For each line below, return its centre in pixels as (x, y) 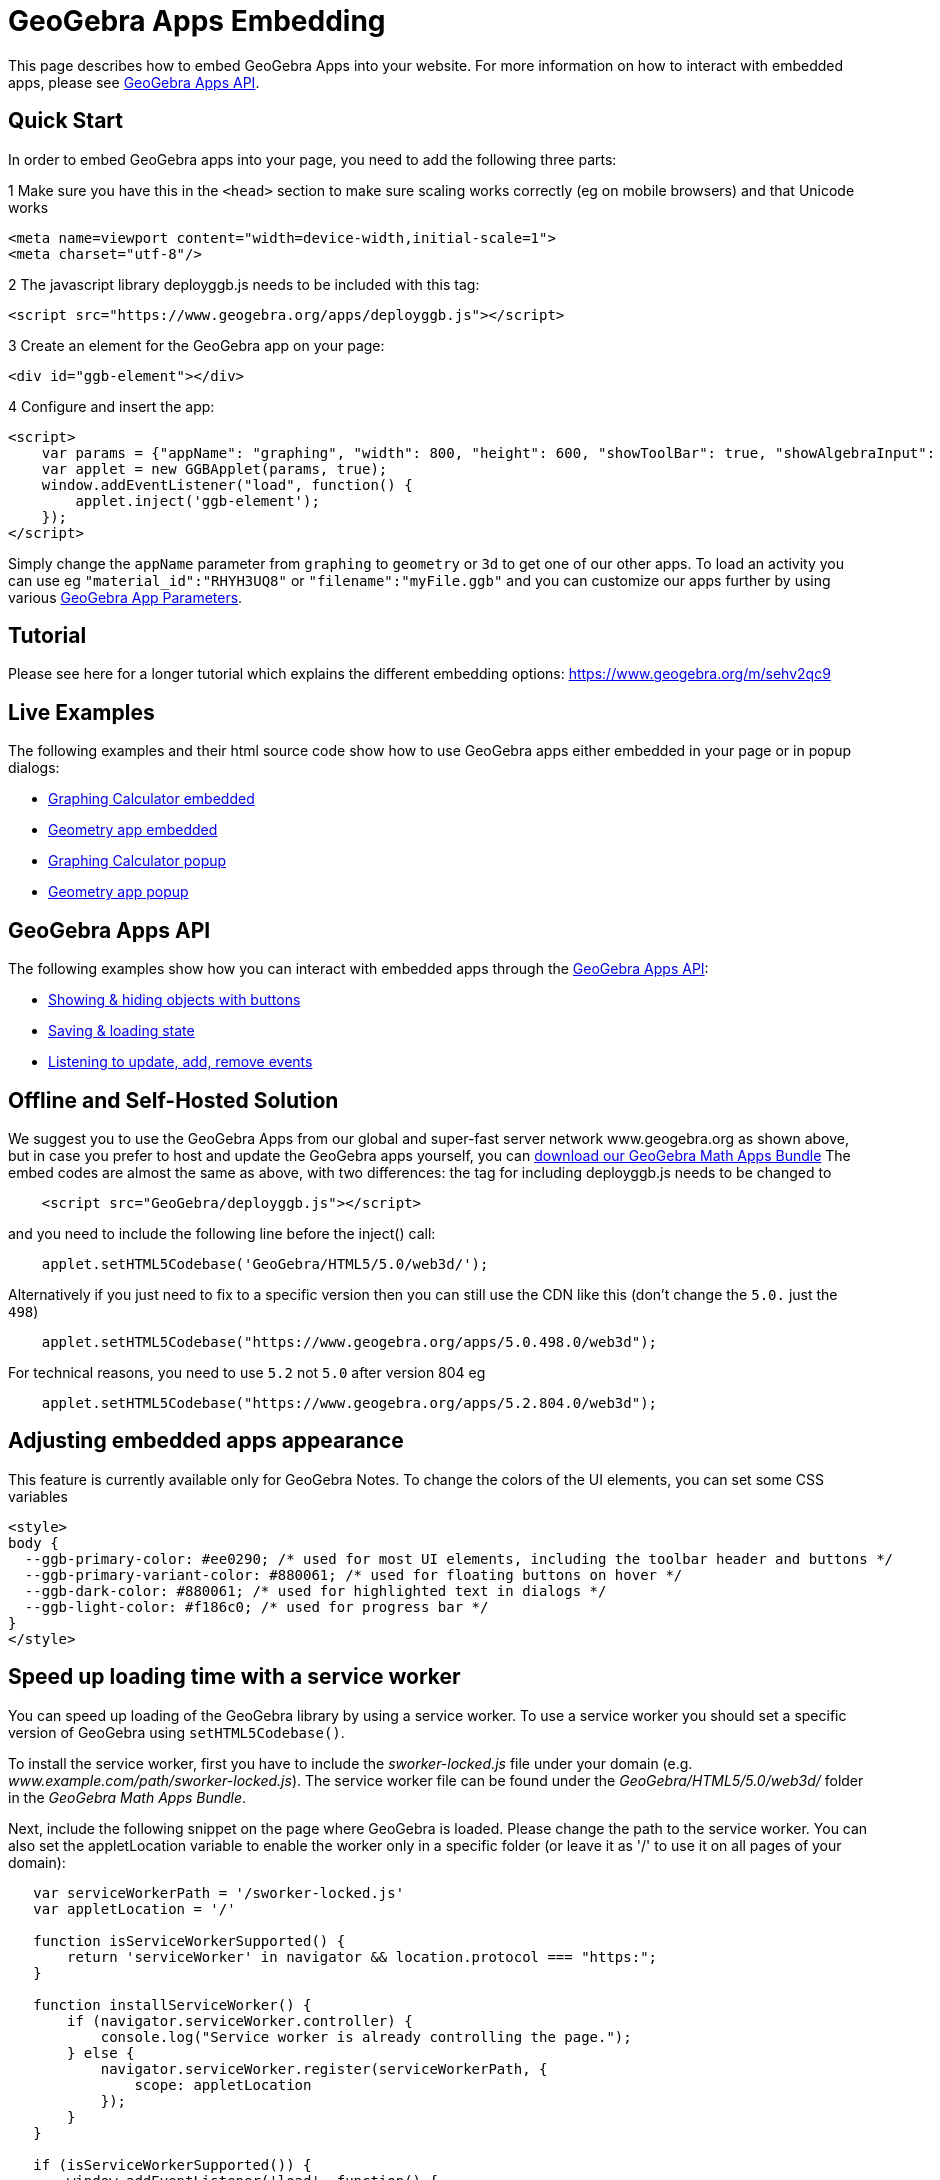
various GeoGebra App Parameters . (125, 597)
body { (33, 1542)
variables (38, 1496)
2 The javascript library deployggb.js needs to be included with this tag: (244, 284)
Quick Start (65, 121)
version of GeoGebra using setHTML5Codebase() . (176, 1732)
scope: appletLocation (223, 2084)
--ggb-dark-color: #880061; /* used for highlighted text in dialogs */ (315, 1590)
